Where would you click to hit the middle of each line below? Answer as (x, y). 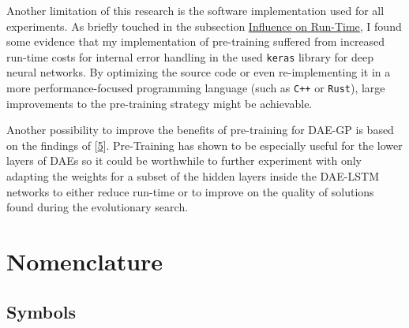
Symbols (41, 311)
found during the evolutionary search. (98, 207)
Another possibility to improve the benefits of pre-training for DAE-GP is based (200, 130)
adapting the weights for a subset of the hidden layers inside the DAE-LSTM (193, 176)
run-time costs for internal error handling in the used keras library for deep (190, 56)
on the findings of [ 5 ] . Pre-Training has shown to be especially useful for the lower (204, 145)
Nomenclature (85, 261)
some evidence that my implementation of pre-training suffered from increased (196, 41)
